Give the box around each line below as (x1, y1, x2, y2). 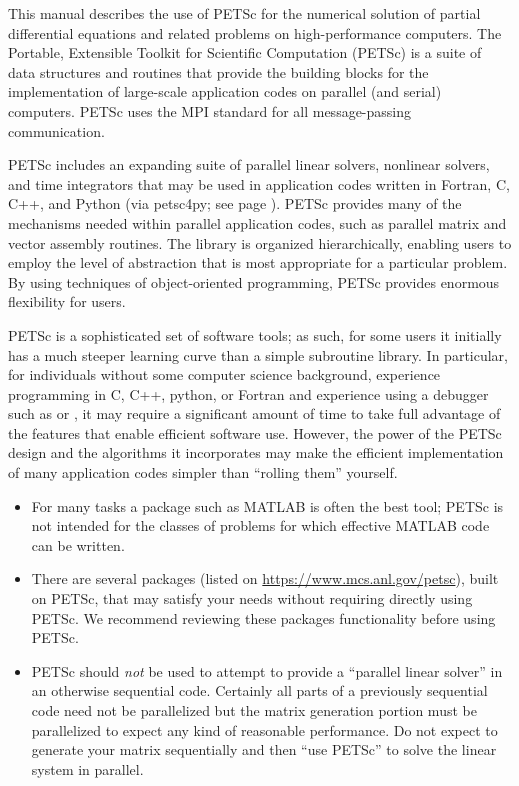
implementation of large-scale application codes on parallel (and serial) (8, 81, 442, 102)
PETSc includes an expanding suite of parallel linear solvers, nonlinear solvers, (8, 154, 490, 175)
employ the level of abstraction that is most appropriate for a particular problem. (8, 252, 508, 273)
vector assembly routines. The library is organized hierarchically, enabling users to (8, 232, 512, 253)
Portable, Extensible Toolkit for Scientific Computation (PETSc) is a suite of (8, 42, 482, 63)
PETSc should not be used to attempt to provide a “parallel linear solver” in (31, 660, 503, 681)
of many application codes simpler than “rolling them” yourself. (8, 462, 398, 483)
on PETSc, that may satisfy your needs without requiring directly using (31, 588, 473, 609)
